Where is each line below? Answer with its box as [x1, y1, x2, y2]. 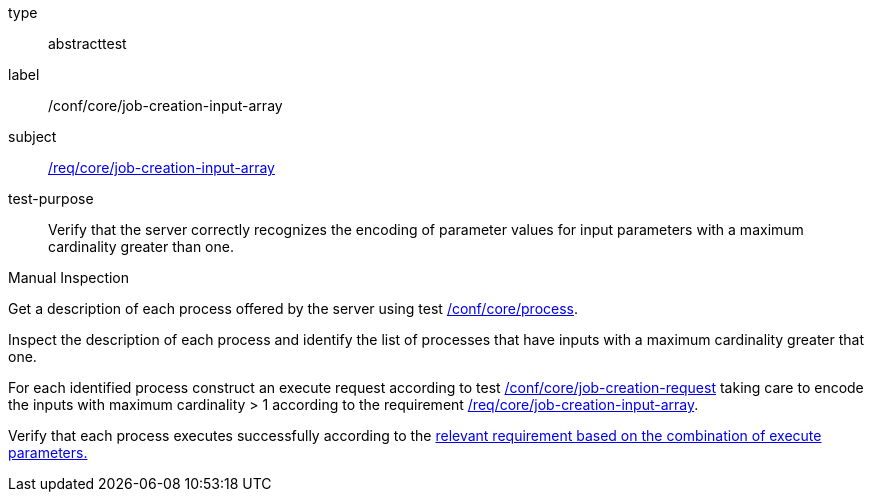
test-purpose [8, 190, 94, 207]
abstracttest [48, 35, 127, 52]
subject [8, 128, 57, 145]
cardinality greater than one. [48, 238, 234, 255]
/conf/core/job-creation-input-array [48, 97, 283, 114]
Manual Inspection [8, 269, 130, 286]
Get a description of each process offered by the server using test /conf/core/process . [8, 300, 579, 317]
